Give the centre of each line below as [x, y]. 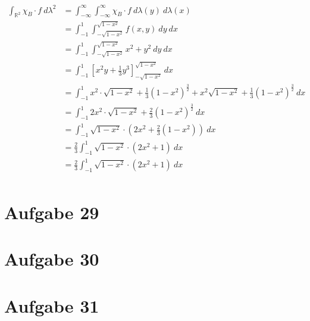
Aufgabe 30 [52, 259]
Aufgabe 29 [52, 212]
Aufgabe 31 [52, 305]
